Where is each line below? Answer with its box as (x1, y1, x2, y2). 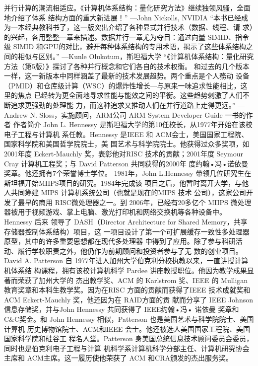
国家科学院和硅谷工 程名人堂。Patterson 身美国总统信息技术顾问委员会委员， (4, 333, 254, 344)
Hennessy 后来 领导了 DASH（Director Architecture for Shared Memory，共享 (4, 217, 248, 227)
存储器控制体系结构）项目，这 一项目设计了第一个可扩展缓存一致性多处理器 (4, 226, 250, 236)
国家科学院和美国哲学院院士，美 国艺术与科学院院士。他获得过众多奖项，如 (4, 139, 250, 149)
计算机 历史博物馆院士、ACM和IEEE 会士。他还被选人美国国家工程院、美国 (4, 323, 251, 334)
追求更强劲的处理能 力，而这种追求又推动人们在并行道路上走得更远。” (10, 99, 236, 110)
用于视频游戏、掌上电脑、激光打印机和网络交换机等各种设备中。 (17, 207, 226, 217)
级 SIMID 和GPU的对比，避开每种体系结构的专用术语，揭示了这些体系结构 (4, 41, 246, 52)
